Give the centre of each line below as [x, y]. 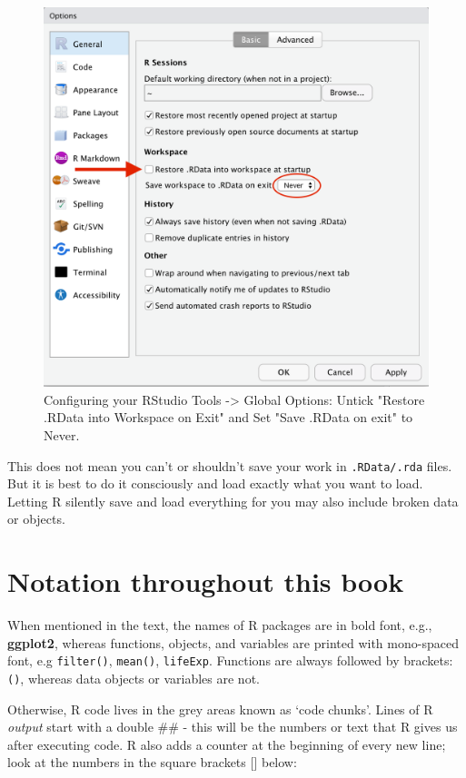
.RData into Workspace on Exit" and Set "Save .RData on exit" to [228, 417]
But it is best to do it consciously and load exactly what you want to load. [215, 483]
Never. [62, 434]
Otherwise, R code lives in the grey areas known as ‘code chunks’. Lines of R [220, 709]
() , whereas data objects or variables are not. [134, 678]
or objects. [36, 519]
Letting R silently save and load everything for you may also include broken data [233, 501]
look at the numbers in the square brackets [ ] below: [152, 762]
